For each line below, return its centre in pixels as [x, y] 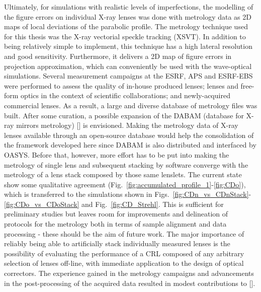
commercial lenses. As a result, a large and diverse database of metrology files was [131, 105]
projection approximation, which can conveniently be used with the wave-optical [128, 66]
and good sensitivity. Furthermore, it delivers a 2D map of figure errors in [118, 56]
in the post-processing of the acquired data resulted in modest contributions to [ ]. [130, 283]
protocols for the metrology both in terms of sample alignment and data [115, 224]
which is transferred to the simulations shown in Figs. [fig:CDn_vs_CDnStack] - [128, 194]
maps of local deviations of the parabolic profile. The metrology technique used [126, 26]
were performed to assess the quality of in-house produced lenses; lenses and [121, 85]
